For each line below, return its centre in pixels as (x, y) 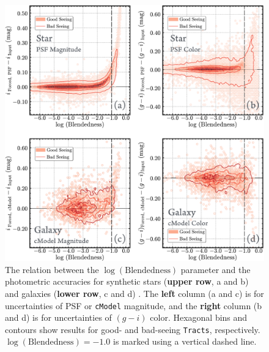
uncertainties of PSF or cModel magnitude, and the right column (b (134, 305)
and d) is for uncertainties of (58, 317)
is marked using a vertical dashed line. (185, 341)
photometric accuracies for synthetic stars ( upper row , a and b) (127, 281)
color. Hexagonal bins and (199, 317)
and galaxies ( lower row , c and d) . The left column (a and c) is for (134, 293)
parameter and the (216, 269)
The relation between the (52, 269)
